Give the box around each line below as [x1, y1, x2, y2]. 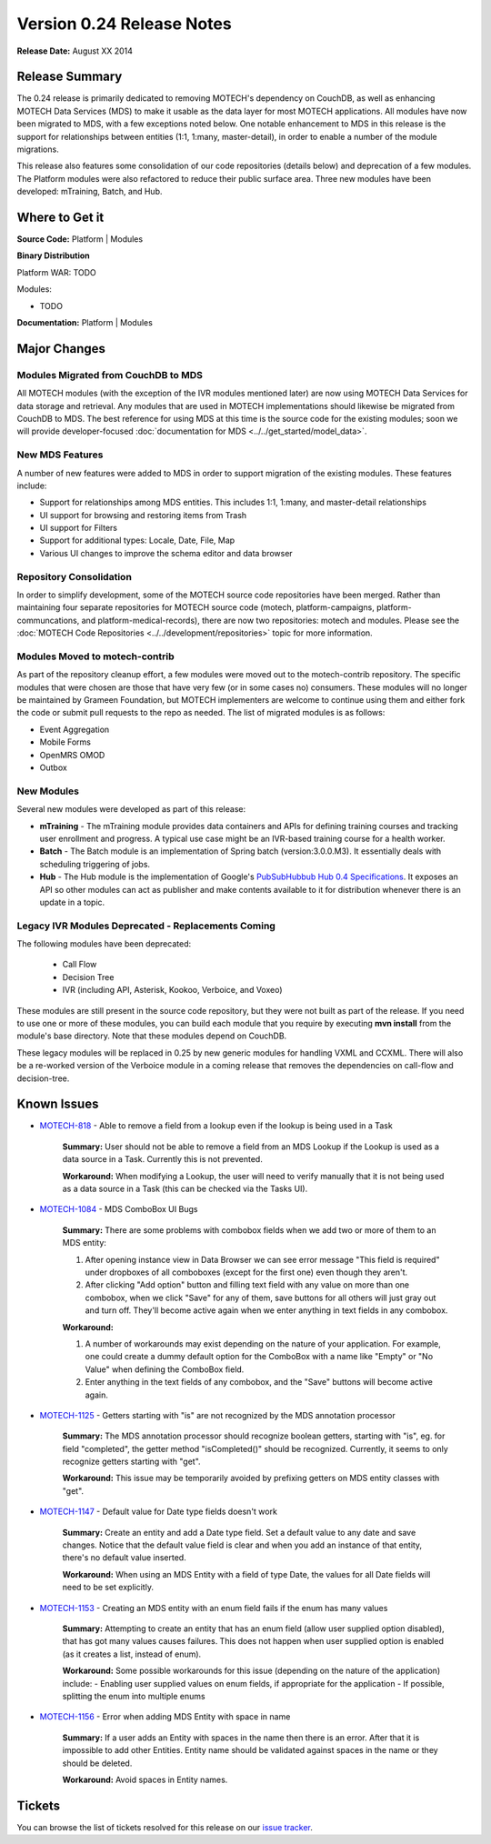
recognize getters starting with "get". [62, 1456, 201, 1468]
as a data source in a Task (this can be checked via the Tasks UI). [62, 1183, 308, 1195]
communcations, [16, 615, 80, 626]
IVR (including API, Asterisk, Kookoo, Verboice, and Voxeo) [62, 985, 283, 996]
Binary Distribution [16, 250, 90, 261]
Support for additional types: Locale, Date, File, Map [39, 535, 235, 546]
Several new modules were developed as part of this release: [16, 804, 245, 815]
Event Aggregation [39, 724, 110, 735]
